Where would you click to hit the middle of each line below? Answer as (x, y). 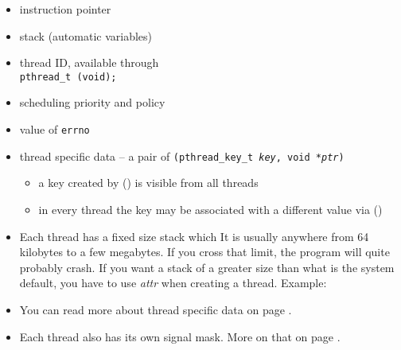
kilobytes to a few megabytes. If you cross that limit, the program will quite (204, 252)
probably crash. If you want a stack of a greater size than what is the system (207, 267)
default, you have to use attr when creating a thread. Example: (173, 283)
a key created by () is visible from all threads (148, 183)
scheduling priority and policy (92, 102)
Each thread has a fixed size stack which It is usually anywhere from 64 (194, 236)
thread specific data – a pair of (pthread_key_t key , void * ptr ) (182, 156)
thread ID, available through (89, 62)
